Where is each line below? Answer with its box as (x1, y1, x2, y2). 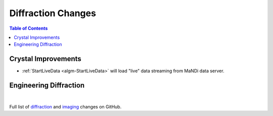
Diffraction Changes (9, 8, 96, 19)
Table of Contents (9, 25, 48, 31)
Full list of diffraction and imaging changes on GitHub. (9, 103, 122, 109)
